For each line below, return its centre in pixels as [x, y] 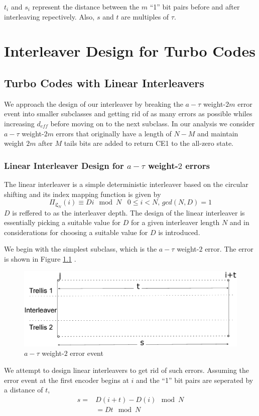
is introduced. [179, 232]
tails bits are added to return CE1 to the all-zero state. [149, 143]
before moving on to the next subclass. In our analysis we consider [153, 123]
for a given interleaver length [175, 222]
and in [239, 222]
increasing [19, 123]
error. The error [229, 249]
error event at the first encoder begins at [67, 380]
